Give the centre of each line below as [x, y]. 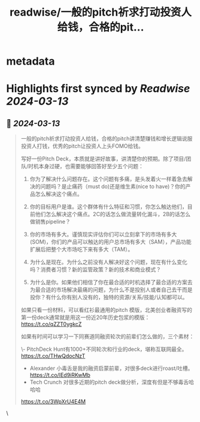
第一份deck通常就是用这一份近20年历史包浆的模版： [85, 317]
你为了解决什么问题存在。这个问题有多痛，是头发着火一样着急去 [108, 179]
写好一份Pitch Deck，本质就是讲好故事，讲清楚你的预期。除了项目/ [103, 159]
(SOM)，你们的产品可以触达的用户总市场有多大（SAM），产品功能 [110, 242]
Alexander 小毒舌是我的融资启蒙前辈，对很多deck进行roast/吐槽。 [111, 368]
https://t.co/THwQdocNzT [53, 356]
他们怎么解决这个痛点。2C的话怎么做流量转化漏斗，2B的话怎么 [113, 214]
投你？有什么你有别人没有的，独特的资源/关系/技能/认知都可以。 [109, 297]
